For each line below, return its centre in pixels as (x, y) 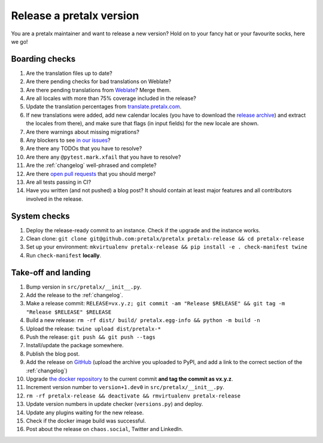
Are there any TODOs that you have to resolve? (84, 148)
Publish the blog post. (53, 354)
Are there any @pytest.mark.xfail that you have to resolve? (103, 157)
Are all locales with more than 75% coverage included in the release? (111, 98)
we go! (19, 41)
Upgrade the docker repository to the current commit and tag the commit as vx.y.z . (129, 379)
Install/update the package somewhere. (75, 345)
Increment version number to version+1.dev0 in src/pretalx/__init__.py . (125, 387)
